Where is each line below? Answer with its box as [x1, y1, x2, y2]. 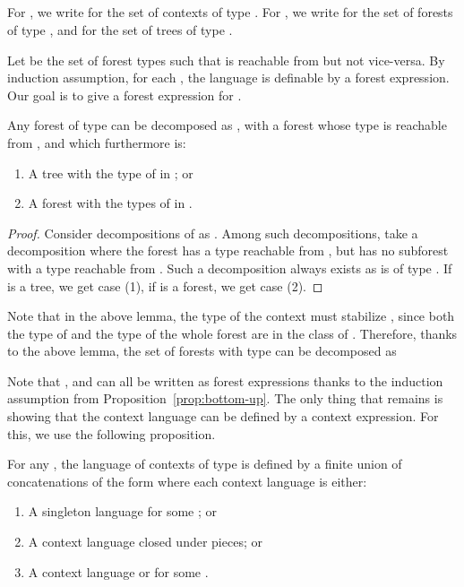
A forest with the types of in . [28, 194, 193, 212]
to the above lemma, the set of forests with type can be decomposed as [7, 341, 397, 360]
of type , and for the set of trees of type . [7, 20, 233, 39]
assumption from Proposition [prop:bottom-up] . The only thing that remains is [7, 389, 443, 408]
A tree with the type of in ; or [28, 163, 193, 182]
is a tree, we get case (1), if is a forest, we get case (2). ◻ [7, 276, 323, 295]
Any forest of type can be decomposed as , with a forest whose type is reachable [7, 116, 447, 134]
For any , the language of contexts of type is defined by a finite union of [7, 454, 402, 473]
